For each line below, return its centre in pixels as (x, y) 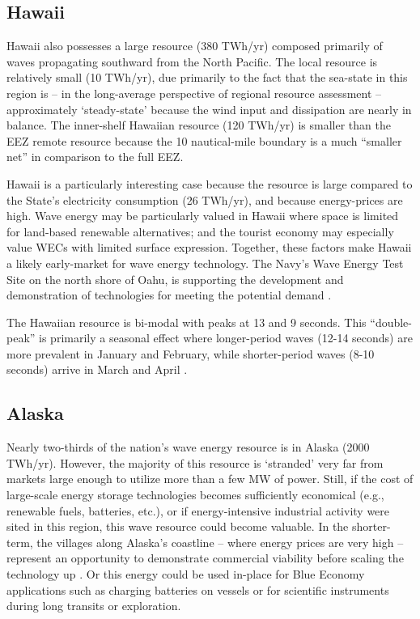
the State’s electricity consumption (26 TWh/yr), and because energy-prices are (205, 199)
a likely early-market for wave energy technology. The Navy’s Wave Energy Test (205, 263)
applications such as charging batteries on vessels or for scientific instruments (198, 589)
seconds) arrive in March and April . (97, 369)
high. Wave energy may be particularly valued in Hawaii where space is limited (203, 216)
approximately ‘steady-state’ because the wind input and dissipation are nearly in (209, 109)
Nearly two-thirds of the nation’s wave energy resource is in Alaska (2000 (188, 447)
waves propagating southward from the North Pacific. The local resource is (192, 61)
